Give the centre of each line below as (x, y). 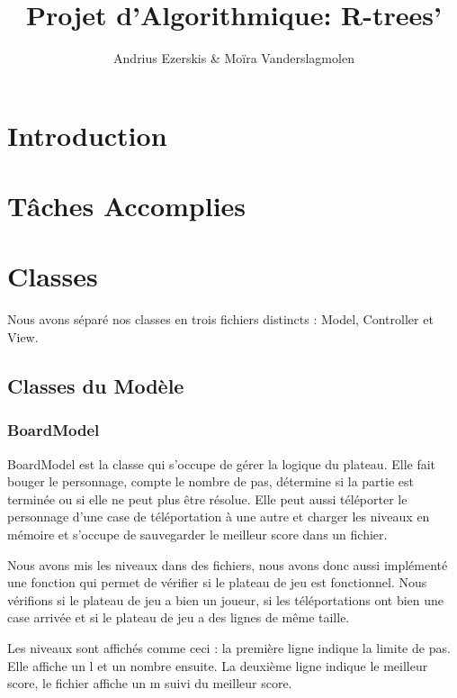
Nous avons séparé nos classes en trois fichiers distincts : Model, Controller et (220, 319)
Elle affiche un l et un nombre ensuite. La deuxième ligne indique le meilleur (218, 665)
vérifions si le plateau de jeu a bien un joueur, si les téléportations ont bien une (226, 599)
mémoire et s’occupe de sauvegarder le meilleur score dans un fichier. (197, 534)
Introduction (87, 135)
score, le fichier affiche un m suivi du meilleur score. (150, 683)
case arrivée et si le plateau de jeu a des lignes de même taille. (179, 617)
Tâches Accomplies (127, 206)
